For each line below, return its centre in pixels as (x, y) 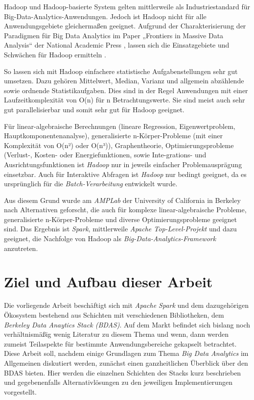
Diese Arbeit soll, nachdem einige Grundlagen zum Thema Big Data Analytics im (126, 353)
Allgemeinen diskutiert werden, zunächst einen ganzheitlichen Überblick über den (126, 362)
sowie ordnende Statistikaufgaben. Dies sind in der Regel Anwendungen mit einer (126, 90)
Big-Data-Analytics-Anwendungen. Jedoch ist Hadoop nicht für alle (105, 16)
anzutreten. (21, 248)
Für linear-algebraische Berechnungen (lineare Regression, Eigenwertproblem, (120, 126)
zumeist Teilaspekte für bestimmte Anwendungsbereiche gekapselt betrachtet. (120, 343)
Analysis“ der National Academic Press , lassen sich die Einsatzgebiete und (117, 45)
